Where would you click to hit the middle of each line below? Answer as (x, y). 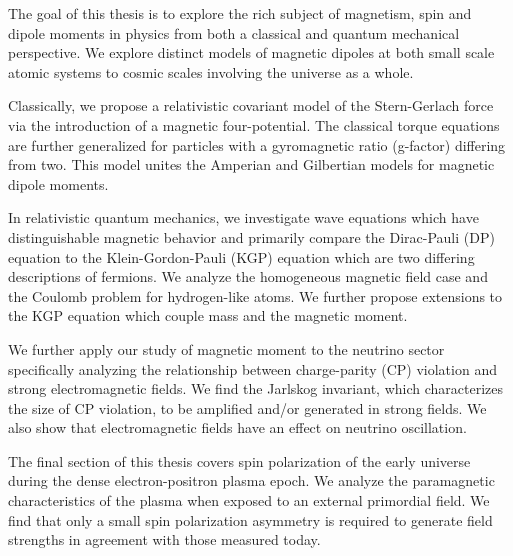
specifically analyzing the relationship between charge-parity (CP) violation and (252, 368)
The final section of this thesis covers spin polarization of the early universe (239, 460)
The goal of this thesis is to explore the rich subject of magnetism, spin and (240, 13)
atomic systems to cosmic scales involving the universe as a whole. (211, 71)
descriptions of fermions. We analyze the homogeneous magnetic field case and (248, 276)
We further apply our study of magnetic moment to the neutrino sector (226, 348)
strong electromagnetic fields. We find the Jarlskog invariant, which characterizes (255, 388)
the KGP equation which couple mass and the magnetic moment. (208, 315)
